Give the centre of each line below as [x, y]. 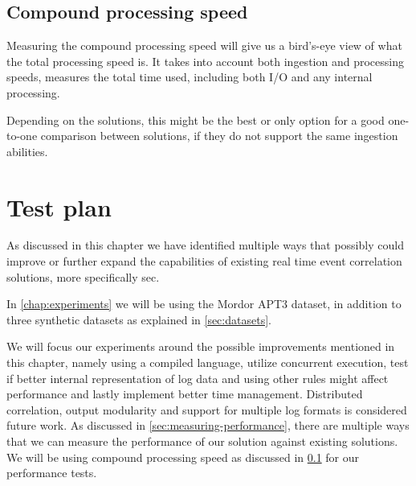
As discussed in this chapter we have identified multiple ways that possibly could [205, 245]
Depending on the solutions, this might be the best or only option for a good [196, 119]
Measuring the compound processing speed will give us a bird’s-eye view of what [204, 45]
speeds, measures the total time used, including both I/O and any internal [190, 77]
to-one [22, 136]
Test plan [59, 206]
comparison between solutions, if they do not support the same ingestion [219, 136]
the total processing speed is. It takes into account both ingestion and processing [205, 61]
